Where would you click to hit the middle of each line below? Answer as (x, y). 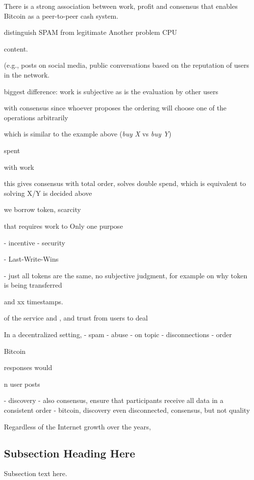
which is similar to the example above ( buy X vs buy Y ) (88, 134)
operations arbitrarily (36, 117)
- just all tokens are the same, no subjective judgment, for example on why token (126, 275)
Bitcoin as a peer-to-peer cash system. (61, 15)
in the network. (27, 74)
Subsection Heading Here (70, 453)
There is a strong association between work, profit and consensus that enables (121, 6)
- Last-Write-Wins (31, 259)
